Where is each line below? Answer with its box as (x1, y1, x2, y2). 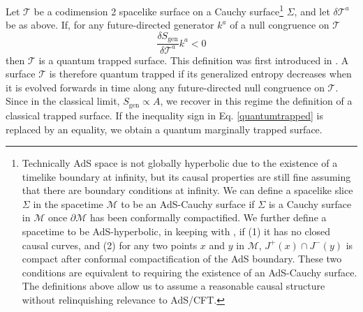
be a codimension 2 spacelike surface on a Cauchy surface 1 (34, 2, 283, 18)
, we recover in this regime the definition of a (160, 94, 353, 108)
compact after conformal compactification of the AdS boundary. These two (22, 251, 342, 266)
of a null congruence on (230, 17, 329, 32)
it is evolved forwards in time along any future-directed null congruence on (6, 80, 325, 94)
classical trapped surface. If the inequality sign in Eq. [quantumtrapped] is (6, 107, 323, 122)
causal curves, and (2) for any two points (22, 237, 198, 252)
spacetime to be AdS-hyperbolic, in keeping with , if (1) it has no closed (22, 224, 331, 239)
